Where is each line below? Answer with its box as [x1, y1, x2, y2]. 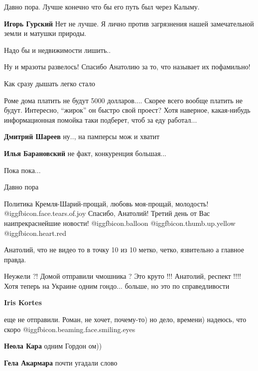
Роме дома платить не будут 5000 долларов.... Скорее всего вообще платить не [4, 95, 243, 105]
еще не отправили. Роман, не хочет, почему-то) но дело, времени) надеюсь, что [4, 314, 247, 325]
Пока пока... [4, 165, 41, 175]
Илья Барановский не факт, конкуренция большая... [4, 148, 167, 158]
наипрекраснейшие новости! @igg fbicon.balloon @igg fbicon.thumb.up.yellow [4, 217, 236, 228]
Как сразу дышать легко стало [4, 78, 96, 88]
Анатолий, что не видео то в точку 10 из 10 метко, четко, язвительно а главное [4, 244, 244, 255]
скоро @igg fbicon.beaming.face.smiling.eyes [4, 324, 135, 334]
